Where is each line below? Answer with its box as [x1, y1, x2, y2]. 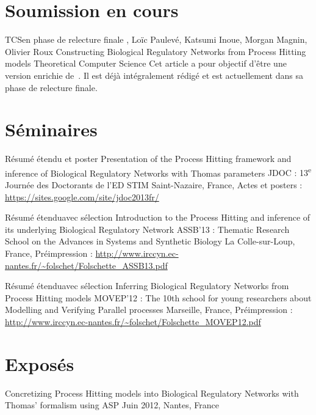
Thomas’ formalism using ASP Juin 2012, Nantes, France [5, 398, 219, 411]
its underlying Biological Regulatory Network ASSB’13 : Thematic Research [5, 222, 290, 235]
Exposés [5, 351, 74, 376]
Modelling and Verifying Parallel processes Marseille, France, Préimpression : [5, 303, 293, 316]
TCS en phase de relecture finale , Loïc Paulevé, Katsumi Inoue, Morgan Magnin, [5, 33, 307, 46]
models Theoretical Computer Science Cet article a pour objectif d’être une [5, 57, 287, 70]
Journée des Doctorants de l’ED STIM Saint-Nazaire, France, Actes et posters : [5, 178, 303, 191]
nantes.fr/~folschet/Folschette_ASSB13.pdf [5, 259, 168, 271]
